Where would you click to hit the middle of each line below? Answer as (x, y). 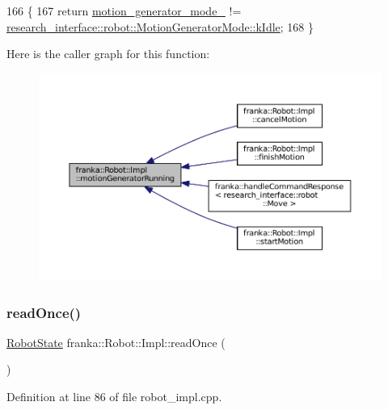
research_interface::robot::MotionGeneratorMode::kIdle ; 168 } (160, 26)
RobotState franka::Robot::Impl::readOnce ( (116, 342)
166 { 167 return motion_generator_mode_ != (124, 10)
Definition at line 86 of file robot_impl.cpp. (114, 396)
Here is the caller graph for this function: (108, 54)
